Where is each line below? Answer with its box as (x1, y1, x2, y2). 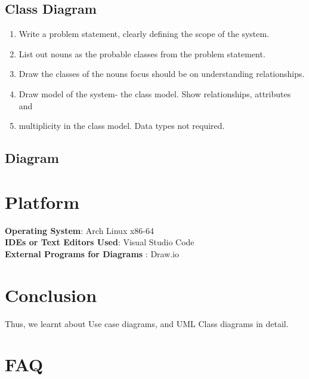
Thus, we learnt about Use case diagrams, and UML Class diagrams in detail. (5, 317, 289, 329)
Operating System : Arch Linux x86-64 (5, 224, 154, 236)
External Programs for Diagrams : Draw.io (5, 247, 180, 260)
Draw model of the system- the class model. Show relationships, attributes (18, 87, 291, 100)
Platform (5, 189, 80, 214)
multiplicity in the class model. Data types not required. (18, 119, 225, 132)
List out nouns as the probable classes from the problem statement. (18, 47, 265, 60)
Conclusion (5, 282, 97, 307)
